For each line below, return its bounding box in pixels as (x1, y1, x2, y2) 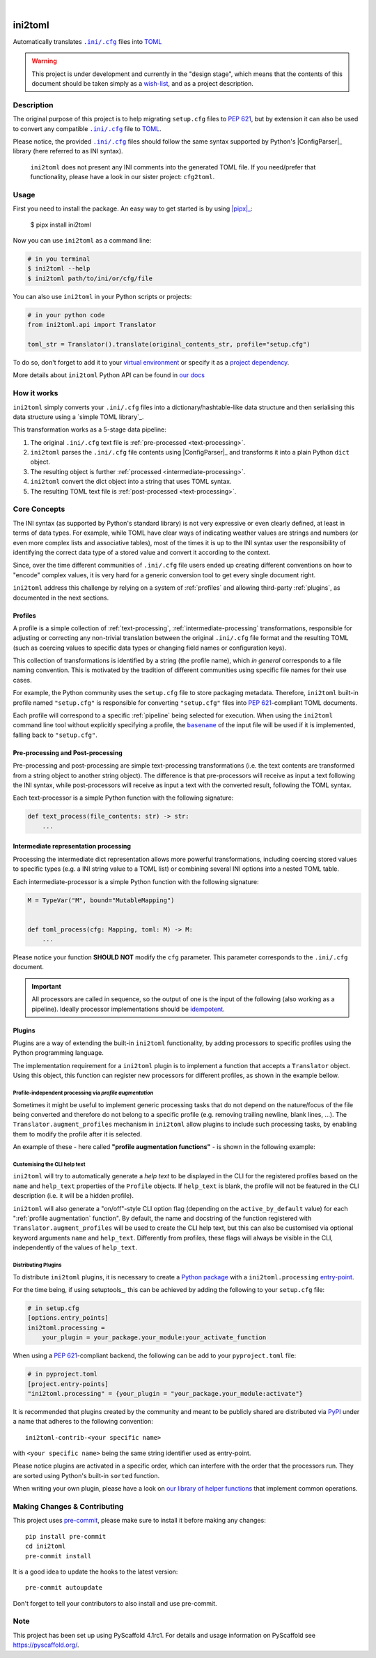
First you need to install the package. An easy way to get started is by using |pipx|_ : (13, 204, 253, 213)
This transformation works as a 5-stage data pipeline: (13, 425, 167, 434)
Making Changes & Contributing (13, 1501, 124, 1511)
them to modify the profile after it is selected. (13, 1130, 142, 1138)
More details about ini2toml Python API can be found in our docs (13, 371, 205, 379)
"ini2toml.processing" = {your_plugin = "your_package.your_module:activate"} (27, 1390, 303, 1397)
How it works (13, 388, 58, 398)
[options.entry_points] (27, 1314, 109, 1322)
